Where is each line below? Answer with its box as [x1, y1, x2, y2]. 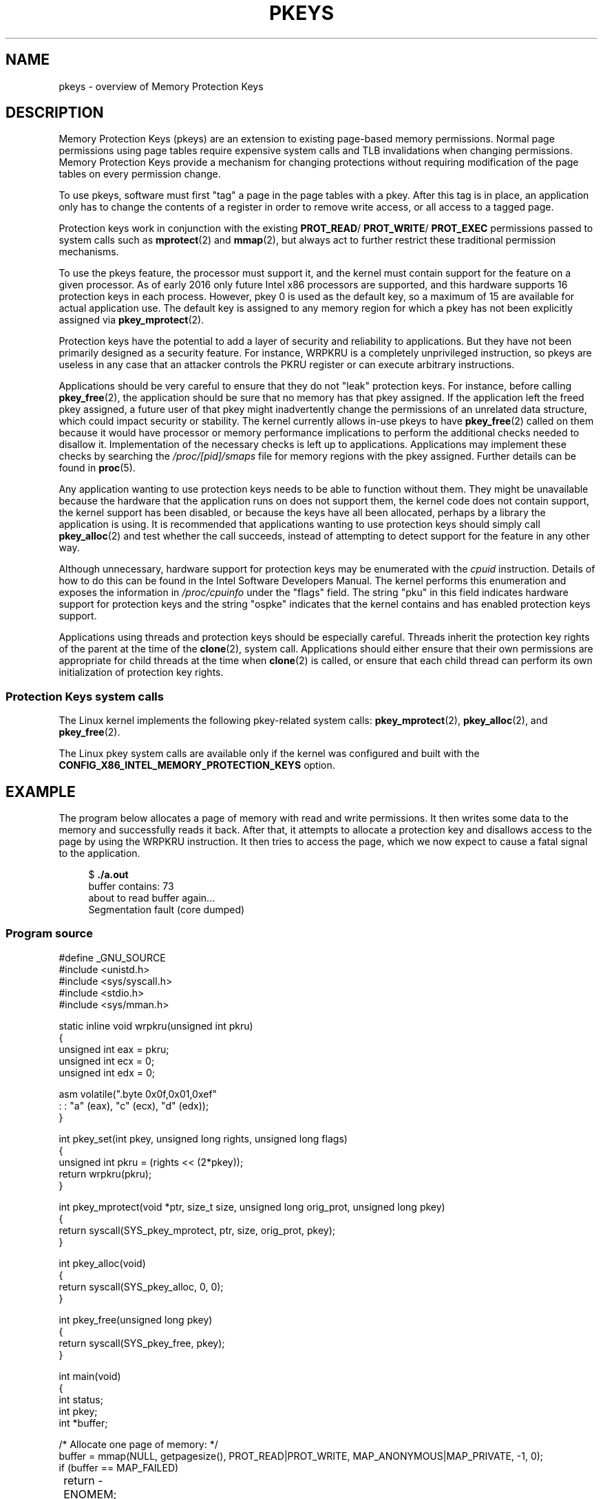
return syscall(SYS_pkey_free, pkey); [59, 1337, 225, 1349]
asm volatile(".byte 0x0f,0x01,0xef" [59, 1087, 218, 1100]
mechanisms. [59, 246, 119, 258]
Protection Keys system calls [6, 689, 164, 703]
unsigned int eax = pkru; [59, 1043, 169, 1055]
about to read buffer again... [88, 892, 215, 904]
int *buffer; [59, 1416, 108, 1429]
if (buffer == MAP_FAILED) [59, 1461, 179, 1474]
